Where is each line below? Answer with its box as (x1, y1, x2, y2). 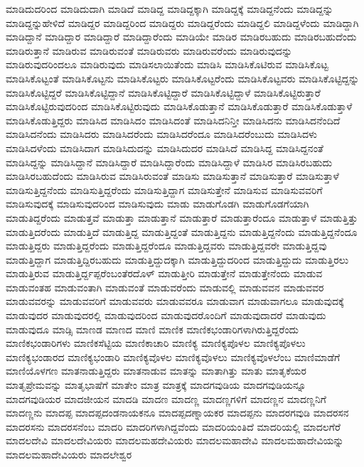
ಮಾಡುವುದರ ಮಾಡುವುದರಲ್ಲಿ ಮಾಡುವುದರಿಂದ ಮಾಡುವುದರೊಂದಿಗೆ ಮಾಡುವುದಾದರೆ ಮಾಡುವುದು (6, 308, 326, 323)
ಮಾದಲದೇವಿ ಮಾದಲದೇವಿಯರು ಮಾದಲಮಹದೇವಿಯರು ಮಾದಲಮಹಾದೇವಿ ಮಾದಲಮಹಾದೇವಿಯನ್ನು (6, 433, 344, 448)
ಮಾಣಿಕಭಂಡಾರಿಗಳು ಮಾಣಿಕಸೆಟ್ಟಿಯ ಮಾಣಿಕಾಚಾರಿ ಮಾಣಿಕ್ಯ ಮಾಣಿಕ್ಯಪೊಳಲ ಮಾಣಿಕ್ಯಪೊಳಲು (6, 336, 306, 350)
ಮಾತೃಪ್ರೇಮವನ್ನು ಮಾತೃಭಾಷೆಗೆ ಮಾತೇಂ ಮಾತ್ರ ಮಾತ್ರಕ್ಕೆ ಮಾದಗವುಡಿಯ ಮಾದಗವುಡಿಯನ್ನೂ (6, 377, 306, 392)
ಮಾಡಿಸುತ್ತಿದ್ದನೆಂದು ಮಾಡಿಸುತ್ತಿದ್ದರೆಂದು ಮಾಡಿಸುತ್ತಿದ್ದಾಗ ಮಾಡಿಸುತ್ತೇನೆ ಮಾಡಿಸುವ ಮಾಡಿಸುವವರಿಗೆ (6, 182, 323, 197)
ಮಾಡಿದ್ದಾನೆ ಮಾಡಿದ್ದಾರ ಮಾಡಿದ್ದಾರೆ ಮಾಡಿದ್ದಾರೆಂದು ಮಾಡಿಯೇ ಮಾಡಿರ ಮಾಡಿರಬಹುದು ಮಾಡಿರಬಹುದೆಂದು (6, 29, 357, 44)
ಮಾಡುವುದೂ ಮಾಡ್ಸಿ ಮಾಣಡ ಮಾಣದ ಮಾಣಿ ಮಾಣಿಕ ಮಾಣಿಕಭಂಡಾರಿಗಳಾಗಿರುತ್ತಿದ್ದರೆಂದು (6, 321, 299, 336)
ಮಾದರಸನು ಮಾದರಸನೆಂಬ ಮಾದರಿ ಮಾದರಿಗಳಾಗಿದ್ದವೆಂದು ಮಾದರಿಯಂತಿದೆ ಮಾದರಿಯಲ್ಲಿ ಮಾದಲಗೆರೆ (6, 419, 341, 434)
